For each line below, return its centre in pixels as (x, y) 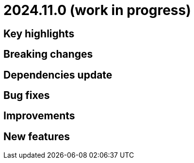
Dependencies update (58, 75)
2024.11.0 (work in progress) (97, 10)
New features (37, 136)
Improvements (39, 116)
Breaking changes (48, 54)
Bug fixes (27, 96)
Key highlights (39, 33)
